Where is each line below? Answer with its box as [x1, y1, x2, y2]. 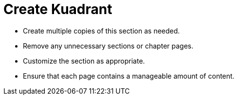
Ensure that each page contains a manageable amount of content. [23, 71, 235, 80]
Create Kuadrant [3, 1, 112, 17]
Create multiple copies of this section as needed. [23, 26, 180, 35]
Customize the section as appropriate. [23, 56, 145, 65]
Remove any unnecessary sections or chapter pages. [23, 41, 194, 50]
